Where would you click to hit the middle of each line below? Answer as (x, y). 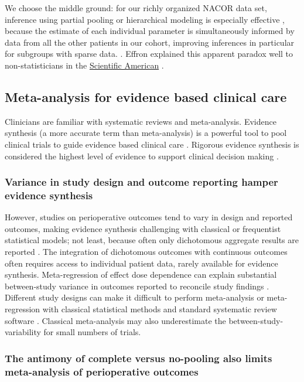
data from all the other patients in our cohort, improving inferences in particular (150, 42)
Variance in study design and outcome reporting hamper (141, 182)
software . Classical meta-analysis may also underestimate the (115, 320)
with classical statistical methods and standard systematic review (160, 309)
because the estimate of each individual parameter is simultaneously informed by (150, 31)
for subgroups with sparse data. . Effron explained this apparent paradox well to (149, 54)
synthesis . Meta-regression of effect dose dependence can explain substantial (141, 274)
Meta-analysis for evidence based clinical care (146, 96)
